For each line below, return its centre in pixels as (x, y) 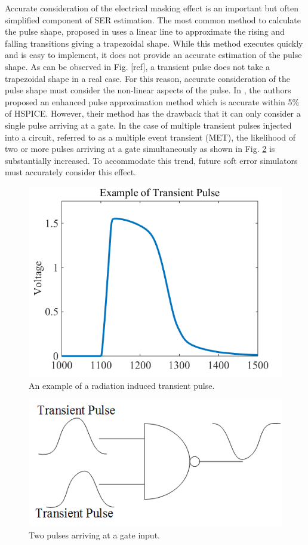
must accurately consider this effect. (70, 172)
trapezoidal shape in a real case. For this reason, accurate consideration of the (147, 78)
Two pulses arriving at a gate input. (94, 535)
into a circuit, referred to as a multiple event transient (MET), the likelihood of (150, 137)
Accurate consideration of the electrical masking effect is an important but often (152, 8)
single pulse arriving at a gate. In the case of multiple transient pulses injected (148, 125)
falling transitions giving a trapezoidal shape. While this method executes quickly (154, 43)
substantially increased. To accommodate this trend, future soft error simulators (151, 160)
